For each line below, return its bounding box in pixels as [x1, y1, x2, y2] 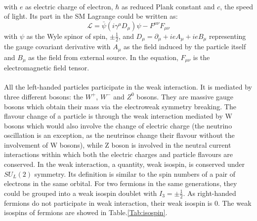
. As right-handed [183, 188, 236, 198]
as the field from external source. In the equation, [28, 52, 178, 62]
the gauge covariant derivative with [4, 41, 111, 52]
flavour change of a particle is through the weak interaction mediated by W [4, 111, 232, 121]
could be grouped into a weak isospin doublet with [4, 188, 157, 198]
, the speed [220, 1, 253, 11]
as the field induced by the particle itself [124, 41, 246, 52]
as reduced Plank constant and [122, 1, 215, 11]
